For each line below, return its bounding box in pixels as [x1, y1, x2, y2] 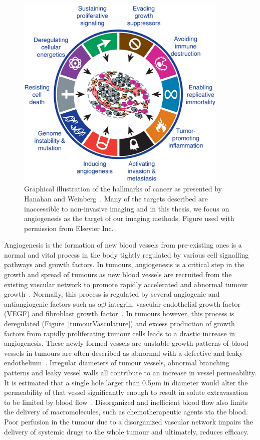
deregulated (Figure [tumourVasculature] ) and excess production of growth [4, 318, 235, 329]
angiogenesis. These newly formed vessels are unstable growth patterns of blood [4, 338, 248, 348]
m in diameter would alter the [155, 377, 248, 387]
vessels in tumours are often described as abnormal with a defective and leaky [4, 347, 243, 358]
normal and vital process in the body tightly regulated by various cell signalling [4, 249, 249, 260]
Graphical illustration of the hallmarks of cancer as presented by [24, 183, 222, 194]
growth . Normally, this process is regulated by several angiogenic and [4, 289, 220, 299]
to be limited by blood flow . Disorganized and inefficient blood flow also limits [4, 396, 248, 407]
